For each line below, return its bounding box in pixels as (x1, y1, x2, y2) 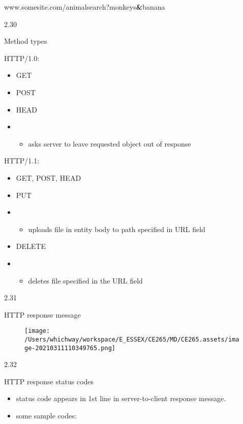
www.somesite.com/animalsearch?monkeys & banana (4, 2, 165, 12)
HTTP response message (4, 309, 81, 320)
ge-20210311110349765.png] (24, 344, 115, 352)
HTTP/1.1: (4, 155, 40, 166)
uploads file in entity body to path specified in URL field (28, 223, 205, 234)
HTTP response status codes (4, 376, 94, 386)
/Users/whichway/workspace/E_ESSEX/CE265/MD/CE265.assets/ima (24, 335, 239, 343)
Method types (4, 36, 47, 46)
